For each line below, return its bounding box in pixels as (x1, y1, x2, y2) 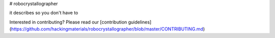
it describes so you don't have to (9, 10, 78, 16)
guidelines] (128, 19, 152, 25)
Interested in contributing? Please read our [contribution (9, 19, 127, 25)
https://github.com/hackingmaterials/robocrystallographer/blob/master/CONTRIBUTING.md (11, 26, 204, 32)
